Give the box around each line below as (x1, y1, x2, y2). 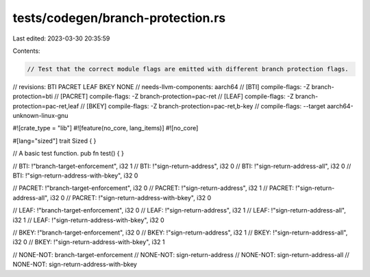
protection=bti (12, 93, 53, 101)
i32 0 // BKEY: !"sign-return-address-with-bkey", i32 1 (12, 238, 165, 246)
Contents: (12, 47, 40, 55)
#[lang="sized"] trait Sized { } (12, 136, 97, 145)
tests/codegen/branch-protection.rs (12, 10, 226, 25)
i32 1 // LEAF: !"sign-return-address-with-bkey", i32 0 (12, 216, 164, 224)
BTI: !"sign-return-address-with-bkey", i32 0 (12, 171, 138, 180)
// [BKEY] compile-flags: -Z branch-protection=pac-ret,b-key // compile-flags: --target (79, 101, 325, 110)
